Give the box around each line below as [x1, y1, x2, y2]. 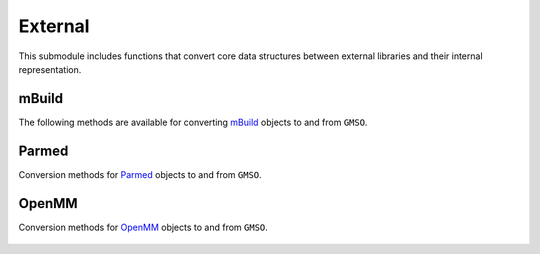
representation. [18, 63, 82, 75]
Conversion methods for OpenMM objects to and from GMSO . [18, 221, 269, 233]
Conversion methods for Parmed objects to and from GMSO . [18, 168, 262, 180]
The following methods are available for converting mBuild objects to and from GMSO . [18, 116, 368, 128]
